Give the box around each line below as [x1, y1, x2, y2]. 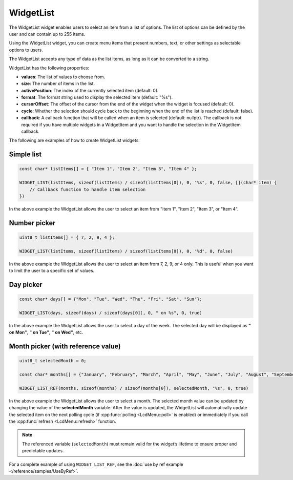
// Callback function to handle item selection [29, 187, 146, 192]
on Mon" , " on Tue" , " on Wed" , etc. [9, 330, 83, 335]
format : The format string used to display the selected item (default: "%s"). [21, 94, 173, 100]
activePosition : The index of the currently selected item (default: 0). [21, 87, 159, 93]
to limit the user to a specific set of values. [9, 268, 95, 273]
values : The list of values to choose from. [21, 74, 105, 80]
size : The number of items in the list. [21, 81, 95, 86]
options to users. [9, 47, 43, 53]
